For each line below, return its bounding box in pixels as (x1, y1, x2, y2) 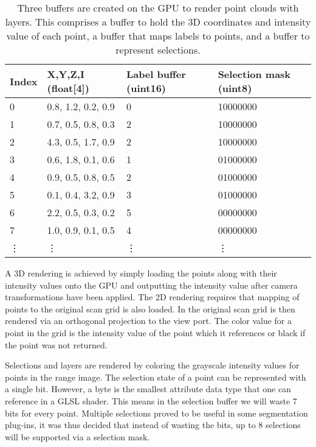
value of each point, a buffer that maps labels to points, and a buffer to (6, 29, 310, 43)
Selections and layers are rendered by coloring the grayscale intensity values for (5, 359, 300, 371)
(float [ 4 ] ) (47, 81, 89, 95)
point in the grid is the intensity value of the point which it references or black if (5, 326, 306, 339)
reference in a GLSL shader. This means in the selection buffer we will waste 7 (5, 394, 297, 407)
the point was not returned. (5, 338, 108, 351)
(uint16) (126, 81, 167, 95)
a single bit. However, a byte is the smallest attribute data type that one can (5, 382, 291, 395)
